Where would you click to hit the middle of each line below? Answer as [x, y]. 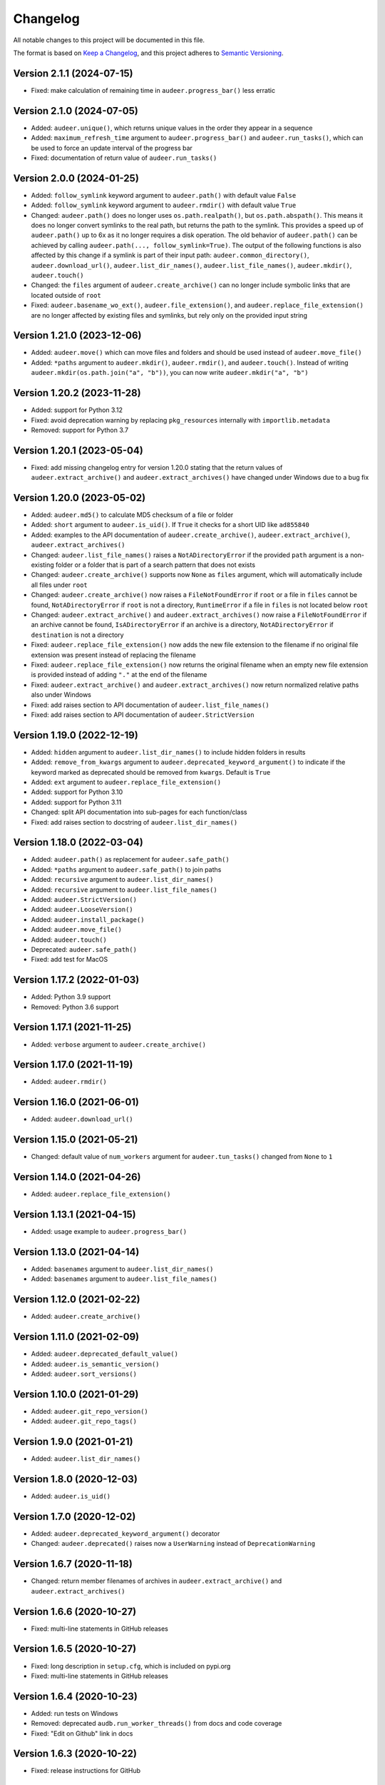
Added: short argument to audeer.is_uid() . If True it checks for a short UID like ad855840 [170, 525]
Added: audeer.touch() [69, 940]
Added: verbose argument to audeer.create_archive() [119, 1044]
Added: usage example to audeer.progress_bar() [109, 1232]
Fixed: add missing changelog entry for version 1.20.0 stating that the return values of [157, 467]
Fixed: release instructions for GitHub [86, 1771]
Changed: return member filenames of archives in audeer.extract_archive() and [156, 1581]
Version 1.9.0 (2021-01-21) [73, 1442]
